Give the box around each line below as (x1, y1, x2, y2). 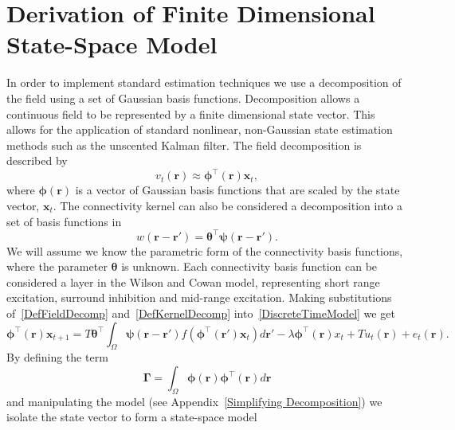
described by (6, 152, 68, 169)
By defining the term (6, 349, 108, 365)
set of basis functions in (6, 213, 122, 229)
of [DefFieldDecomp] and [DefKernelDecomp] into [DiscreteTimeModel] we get (6, 305, 395, 322)
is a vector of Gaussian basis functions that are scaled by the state (75, 182, 400, 198)
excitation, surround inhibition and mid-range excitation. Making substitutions (6, 289, 392, 306)
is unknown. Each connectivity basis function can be (121, 258, 378, 275)
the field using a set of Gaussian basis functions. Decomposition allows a (6, 89, 360, 106)
